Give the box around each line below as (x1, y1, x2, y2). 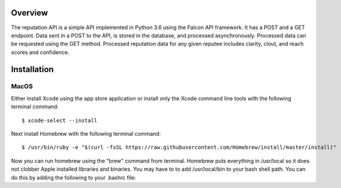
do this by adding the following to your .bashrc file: (11, 174, 137, 181)
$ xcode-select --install (21, 117, 98, 124)
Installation (11, 64, 54, 74)
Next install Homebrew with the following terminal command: (11, 130, 161, 137)
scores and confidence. (11, 48, 70, 56)
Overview (11, 8, 48, 18)
